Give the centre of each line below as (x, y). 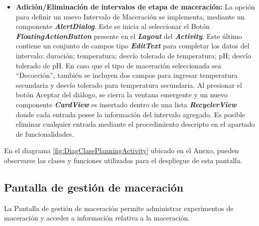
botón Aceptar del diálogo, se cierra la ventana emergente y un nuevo (122, 95)
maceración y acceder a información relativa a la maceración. (97, 218)
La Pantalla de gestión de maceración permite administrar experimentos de (119, 208)
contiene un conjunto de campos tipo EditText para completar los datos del (132, 46)
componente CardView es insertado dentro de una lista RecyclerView (126, 104)
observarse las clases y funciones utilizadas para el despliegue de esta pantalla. (123, 160)
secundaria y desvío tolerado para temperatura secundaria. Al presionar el (129, 85)
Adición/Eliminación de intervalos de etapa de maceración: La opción (135, 6)
